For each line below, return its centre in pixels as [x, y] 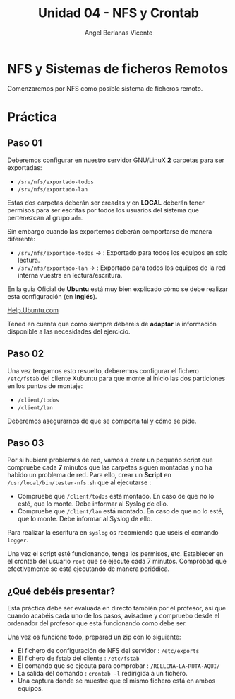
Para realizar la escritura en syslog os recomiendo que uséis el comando [113, 533]
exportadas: [25, 167]
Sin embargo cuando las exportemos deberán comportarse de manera [110, 231]
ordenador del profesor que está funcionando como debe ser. [97, 623]
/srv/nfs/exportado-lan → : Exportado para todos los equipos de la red [121, 268]
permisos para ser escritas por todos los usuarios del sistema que [103, 210]
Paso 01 [25, 143]
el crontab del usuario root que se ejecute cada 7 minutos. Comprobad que [117, 562]
